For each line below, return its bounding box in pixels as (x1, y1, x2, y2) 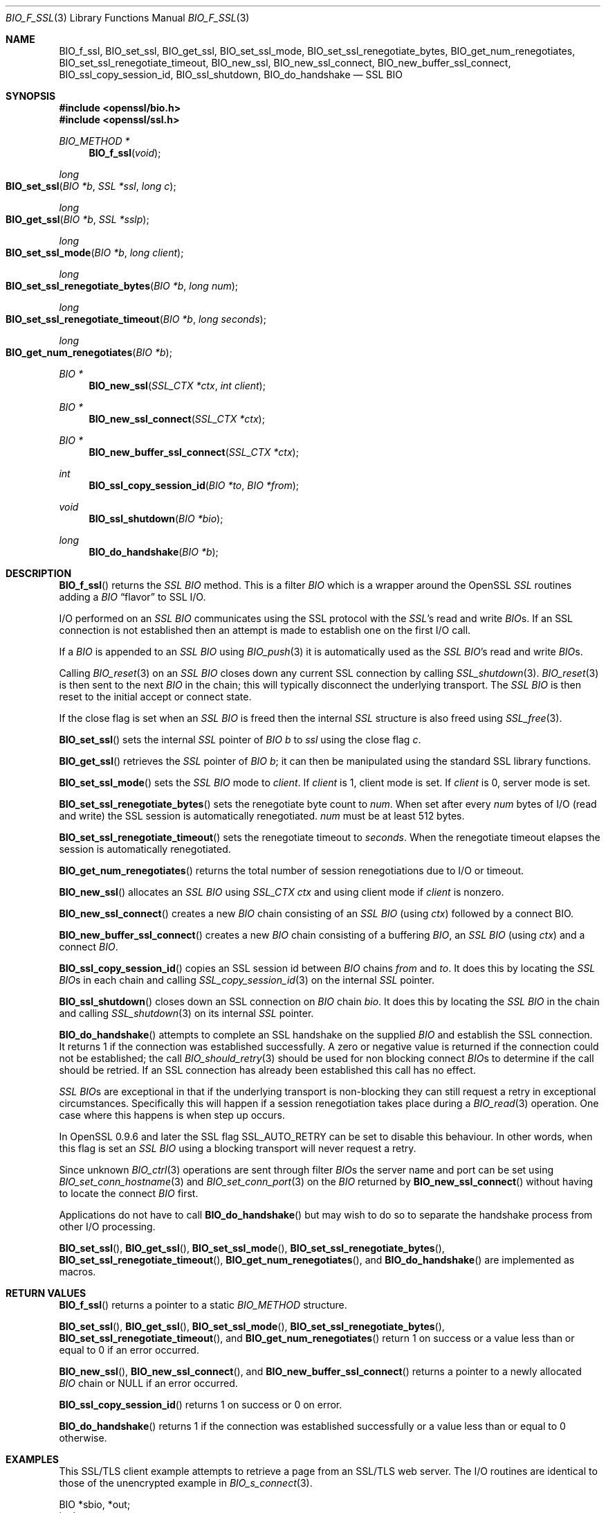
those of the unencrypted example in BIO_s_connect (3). (59, 1477, 313, 1489)
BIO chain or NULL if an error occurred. (59, 1377, 238, 1389)
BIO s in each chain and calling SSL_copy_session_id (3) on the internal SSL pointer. (59, 974, 434, 986)
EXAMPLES (6, 1453, 59, 1465)
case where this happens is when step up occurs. (59, 1109, 286, 1121)
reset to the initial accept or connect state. (59, 691, 252, 702)
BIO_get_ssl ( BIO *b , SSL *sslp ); (6, 213, 149, 225)
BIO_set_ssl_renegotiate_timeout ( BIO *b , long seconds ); (6, 313, 266, 325)
